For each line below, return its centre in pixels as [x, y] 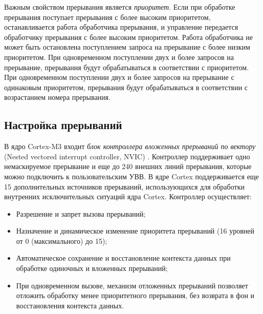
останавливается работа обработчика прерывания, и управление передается [121, 27]
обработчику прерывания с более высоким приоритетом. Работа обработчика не [129, 37]
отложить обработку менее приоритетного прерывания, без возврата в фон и [135, 295]
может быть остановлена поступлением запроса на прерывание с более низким [127, 47]
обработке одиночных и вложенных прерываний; [92, 268]
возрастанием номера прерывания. [57, 97]
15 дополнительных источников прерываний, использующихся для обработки [124, 186]
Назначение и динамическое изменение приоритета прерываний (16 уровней [135, 231]
